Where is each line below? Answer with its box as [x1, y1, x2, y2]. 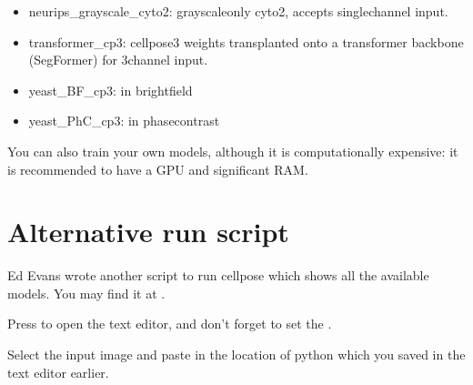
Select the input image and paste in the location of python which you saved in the [7, 345, 466, 364]
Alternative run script [7, 213, 289, 250]
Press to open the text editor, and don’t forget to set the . [7, 314, 332, 333]
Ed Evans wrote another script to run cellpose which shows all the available [7, 266, 429, 285]
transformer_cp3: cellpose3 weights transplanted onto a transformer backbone [28, 32, 464, 51]
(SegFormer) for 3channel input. [28, 50, 208, 69]
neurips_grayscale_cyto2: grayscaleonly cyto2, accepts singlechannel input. [28, 2, 448, 20]
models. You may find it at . [7, 283, 166, 302]
